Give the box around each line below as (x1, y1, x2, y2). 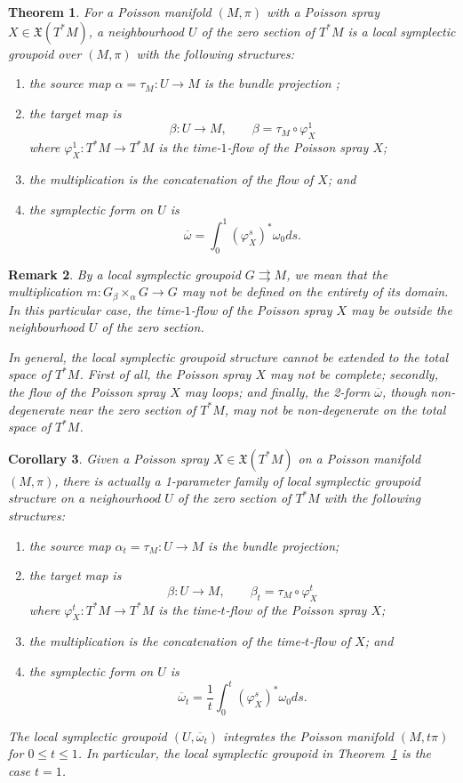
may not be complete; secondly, (269, 365, 438, 383)
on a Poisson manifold (298, 448, 421, 467)
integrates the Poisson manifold (223, 726, 394, 745)
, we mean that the (286, 264, 388, 283)
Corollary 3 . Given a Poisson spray (8, 448, 209, 467)
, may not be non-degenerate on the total (224, 400, 446, 418)
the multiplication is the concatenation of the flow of (28, 170, 314, 189)
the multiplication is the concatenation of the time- (28, 632, 306, 650)
